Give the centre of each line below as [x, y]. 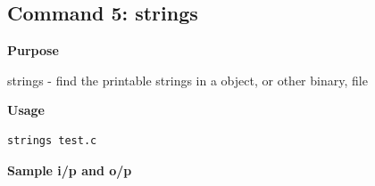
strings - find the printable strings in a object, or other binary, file [187, 80]
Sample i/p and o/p [70, 170]
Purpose [33, 50]
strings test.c [52, 140]
